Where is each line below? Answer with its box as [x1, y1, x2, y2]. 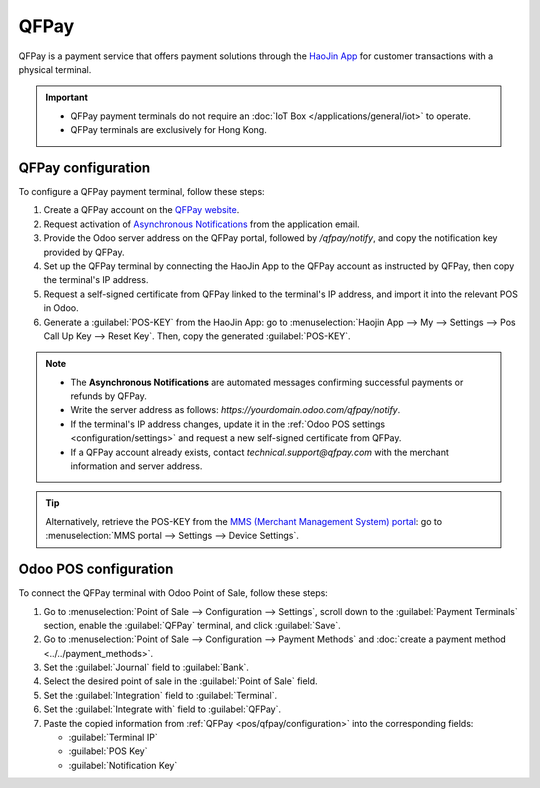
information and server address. [70, 460, 203, 472]
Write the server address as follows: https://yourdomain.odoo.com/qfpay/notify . [70, 404, 401, 416]
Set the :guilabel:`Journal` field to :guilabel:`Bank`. [43, 661, 250, 674]
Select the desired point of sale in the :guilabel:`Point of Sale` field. [43, 675, 319, 687]
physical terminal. [18, 63, 92, 75]
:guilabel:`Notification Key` [68, 759, 178, 771]
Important [45, 91, 89, 104]
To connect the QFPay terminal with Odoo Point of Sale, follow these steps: [18, 587, 329, 599]
